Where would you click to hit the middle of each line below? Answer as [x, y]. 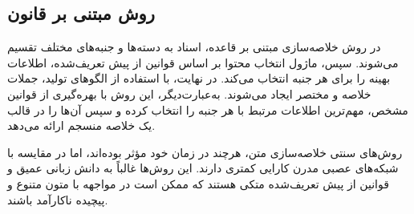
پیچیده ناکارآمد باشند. [58, 199]
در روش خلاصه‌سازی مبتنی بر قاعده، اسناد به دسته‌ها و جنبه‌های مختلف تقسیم [194, 47]
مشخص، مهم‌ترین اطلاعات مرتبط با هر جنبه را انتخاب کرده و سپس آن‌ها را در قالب [208, 109]
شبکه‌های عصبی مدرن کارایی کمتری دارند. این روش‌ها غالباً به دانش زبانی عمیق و [203, 168]
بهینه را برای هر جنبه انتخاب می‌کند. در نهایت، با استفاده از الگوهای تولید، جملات [199, 78]
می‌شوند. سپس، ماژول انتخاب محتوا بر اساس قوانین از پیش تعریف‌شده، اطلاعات [203, 62]
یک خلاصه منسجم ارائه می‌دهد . [81, 125]
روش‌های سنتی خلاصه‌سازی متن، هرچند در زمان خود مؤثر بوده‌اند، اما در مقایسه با [205, 152]
